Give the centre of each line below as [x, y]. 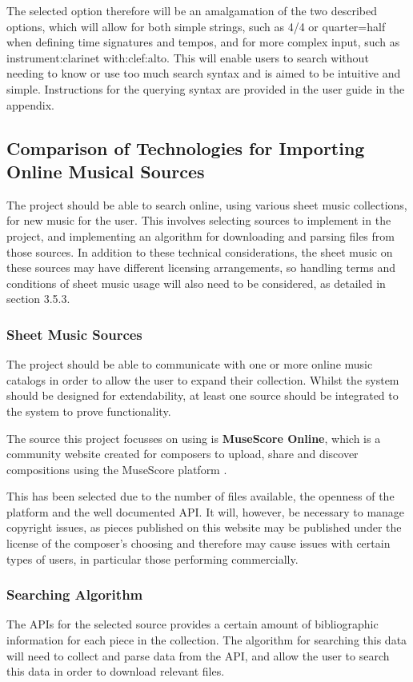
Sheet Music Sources [74, 334]
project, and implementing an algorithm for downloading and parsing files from [200, 235]
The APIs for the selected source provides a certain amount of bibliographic [192, 624]
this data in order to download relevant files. [116, 671]
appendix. [30, 104]
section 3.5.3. [38, 299]
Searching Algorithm [75, 594]
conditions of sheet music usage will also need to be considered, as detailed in [196, 283]
